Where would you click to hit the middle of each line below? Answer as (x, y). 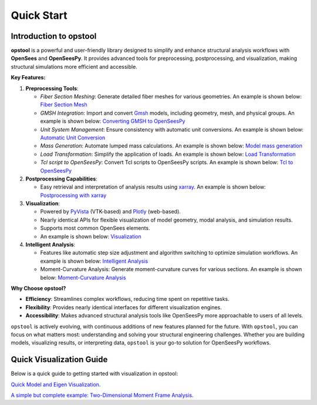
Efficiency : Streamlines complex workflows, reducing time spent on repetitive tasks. (128, 299)
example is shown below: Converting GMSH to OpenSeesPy (113, 121)
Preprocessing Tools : (52, 88)
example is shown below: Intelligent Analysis (94, 261)
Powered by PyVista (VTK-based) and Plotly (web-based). (111, 212)
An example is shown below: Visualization (91, 236)
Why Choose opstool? (38, 288)
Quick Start (39, 15)
